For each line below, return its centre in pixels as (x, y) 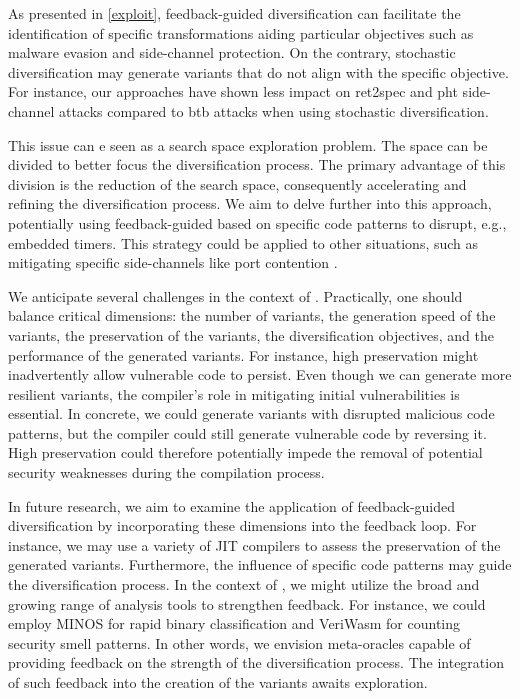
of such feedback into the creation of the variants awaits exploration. (218, 682)
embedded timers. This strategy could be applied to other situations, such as (243, 242)
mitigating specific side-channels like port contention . (173, 262)
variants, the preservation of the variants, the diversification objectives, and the (251, 334)
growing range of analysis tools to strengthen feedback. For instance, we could (247, 603)
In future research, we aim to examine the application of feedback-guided (232, 505)
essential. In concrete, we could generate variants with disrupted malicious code (251, 413)
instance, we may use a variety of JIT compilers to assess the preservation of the (254, 544)
